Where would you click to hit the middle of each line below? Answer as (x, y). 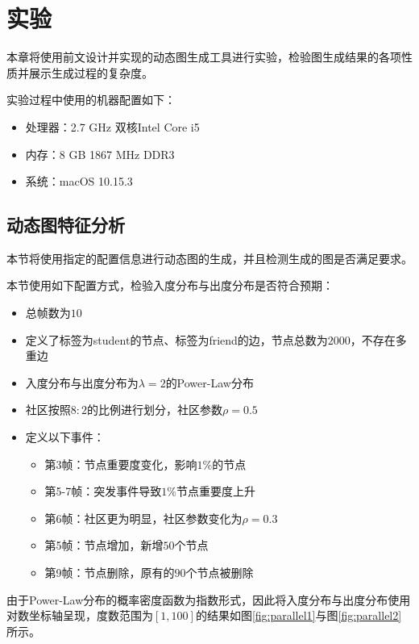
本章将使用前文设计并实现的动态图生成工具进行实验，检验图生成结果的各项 (204, 57)
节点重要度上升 (216, 491)
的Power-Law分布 (209, 382)
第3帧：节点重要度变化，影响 (121, 464)
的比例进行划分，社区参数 (155, 410)
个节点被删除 (220, 573)
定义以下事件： (65, 437)
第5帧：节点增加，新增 (104, 545)
